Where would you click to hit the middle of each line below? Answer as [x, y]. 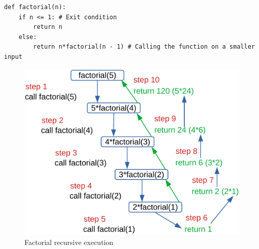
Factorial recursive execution [69, 242]
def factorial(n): [35, 7]
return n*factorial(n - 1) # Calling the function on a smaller [144, 47]
